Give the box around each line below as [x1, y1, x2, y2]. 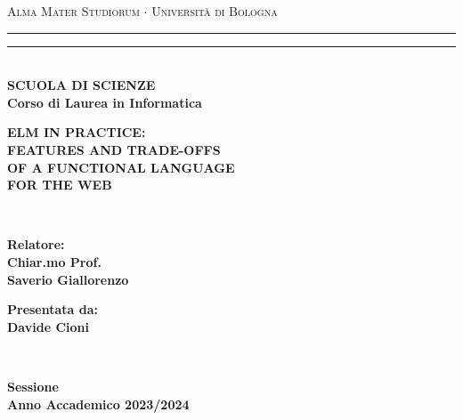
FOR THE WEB [7, 175, 112, 194]
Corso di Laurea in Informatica [7, 93, 202, 111]
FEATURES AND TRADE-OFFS [7, 140, 221, 158]
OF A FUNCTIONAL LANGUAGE [7, 157, 235, 176]
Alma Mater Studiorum [7, 2, 140, 20]
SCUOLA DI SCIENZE [7, 76, 156, 94]
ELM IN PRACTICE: [7, 123, 146, 141]
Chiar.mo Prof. [7, 252, 102, 271]
